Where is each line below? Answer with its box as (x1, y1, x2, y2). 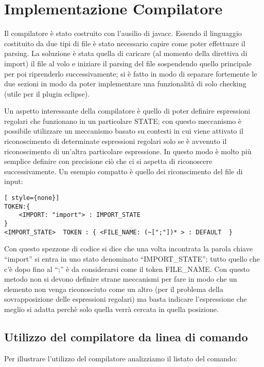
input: (4, 176, 23, 187)
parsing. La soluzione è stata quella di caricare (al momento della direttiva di (4, 48, 248, 59)
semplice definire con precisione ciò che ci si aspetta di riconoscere (4, 156, 213, 167)
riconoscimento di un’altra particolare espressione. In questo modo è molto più (4, 145, 252, 156)
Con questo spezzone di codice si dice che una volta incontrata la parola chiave (4, 243, 253, 254)
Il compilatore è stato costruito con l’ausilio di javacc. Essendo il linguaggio (4, 28, 242, 39)
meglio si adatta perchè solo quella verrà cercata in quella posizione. (4, 303, 219, 314)
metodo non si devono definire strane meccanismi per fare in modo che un (4, 273, 237, 284)
